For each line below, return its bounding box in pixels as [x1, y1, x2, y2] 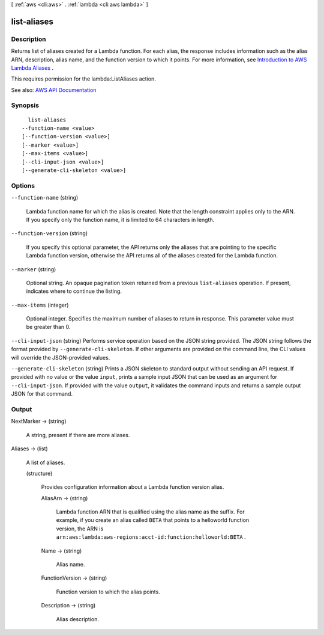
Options [11, 181, 35, 189]
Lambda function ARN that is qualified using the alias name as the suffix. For [56, 508, 245, 515]
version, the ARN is [56, 525, 104, 532]
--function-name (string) [11, 194, 79, 201]
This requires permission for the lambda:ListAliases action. [11, 75, 156, 82]
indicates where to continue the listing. [26, 287, 122, 295]
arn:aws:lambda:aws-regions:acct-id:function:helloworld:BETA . [56, 533, 246, 541]
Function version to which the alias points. [56, 588, 160, 595]
